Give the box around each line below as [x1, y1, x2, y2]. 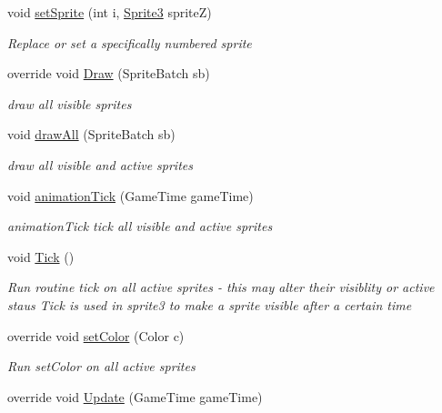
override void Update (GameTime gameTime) [7, 387, 263, 406]
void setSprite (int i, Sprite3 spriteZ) [7, 3, 212, 21]
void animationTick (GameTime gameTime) [7, 186, 254, 205]
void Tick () [7, 247, 75, 266]
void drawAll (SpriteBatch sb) [7, 125, 176, 144]
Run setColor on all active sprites [7, 357, 196, 376]
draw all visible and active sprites [7, 155, 193, 174]
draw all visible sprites [7, 94, 132, 113]
